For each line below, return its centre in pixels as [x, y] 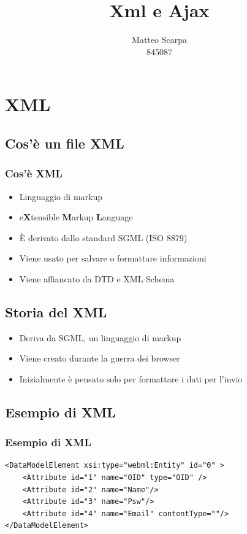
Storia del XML [56, 311]
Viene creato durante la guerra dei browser [100, 358]
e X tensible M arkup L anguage [76, 217]
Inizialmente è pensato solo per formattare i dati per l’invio [131, 378]
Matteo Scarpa [159, 40]
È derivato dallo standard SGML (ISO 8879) [103, 237]
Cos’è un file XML [65, 143]
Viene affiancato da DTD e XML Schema [97, 278]
